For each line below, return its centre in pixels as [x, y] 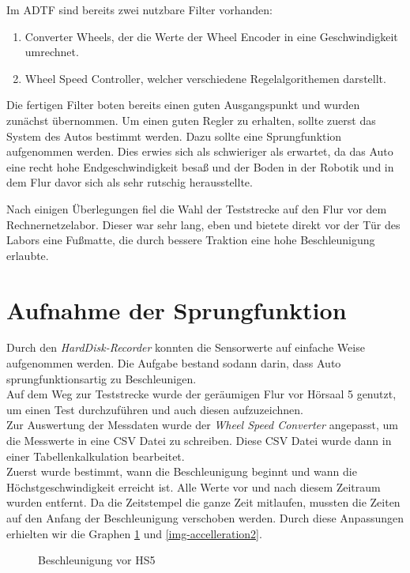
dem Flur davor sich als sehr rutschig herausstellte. [130, 182]
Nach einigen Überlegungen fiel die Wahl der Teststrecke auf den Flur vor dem [197, 208]
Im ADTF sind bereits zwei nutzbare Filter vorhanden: [139, 9]
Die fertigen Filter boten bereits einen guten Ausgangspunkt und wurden [183, 105]
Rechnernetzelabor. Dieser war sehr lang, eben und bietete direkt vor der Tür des [203, 224]
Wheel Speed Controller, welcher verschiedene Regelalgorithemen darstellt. [205, 78]
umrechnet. [52, 52]
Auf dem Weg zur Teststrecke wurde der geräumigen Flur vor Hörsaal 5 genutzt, [201, 394]
